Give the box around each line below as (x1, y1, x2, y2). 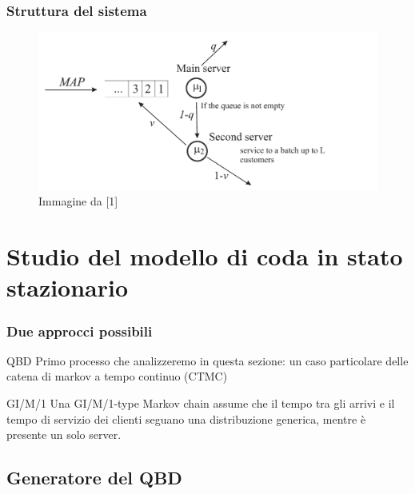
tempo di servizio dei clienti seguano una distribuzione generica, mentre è (6, 410, 366, 427)
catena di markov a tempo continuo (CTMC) (6, 368, 228, 384)
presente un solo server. (6, 426, 122, 443)
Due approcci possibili (6, 321, 153, 341)
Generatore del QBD (6, 465, 182, 490)
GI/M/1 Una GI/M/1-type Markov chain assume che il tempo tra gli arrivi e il (6, 395, 395, 412)
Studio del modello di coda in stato (6, 240, 403, 273)
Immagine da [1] (38, 193, 118, 209)
